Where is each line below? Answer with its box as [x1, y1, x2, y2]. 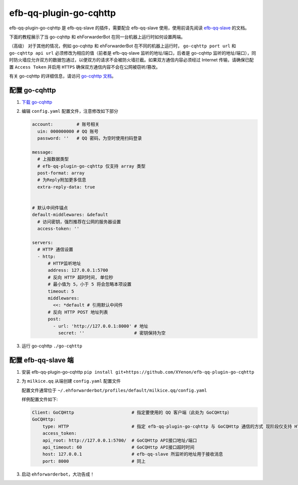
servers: [32, 240, 54, 245]
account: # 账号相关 [32, 122, 99, 127]
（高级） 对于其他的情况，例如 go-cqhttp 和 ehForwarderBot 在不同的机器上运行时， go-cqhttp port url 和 [9, 43, 236, 49]
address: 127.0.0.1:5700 [48, 267, 109, 273]
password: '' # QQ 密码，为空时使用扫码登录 [37, 135, 143, 141]
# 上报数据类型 [37, 157, 69, 162]
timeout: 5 [48, 288, 74, 294]
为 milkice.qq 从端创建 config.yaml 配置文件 [21, 378, 121, 384]
